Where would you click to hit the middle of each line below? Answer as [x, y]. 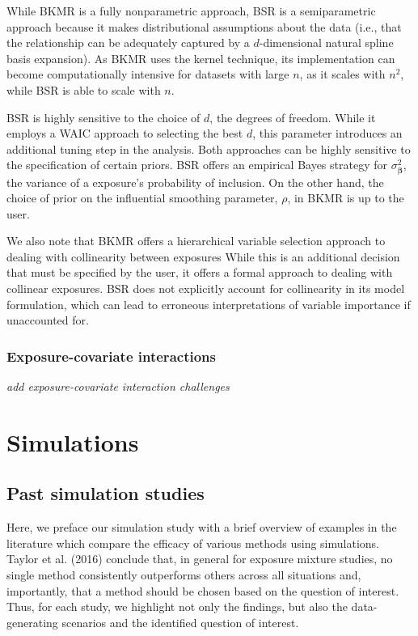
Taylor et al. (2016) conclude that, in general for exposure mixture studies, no [200, 559]
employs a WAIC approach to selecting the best [125, 133]
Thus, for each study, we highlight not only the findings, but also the [177, 606]
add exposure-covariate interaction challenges [118, 386]
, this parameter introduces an [327, 133]
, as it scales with [342, 74]
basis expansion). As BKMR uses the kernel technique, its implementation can [201, 58]
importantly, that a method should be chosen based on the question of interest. [203, 590]
